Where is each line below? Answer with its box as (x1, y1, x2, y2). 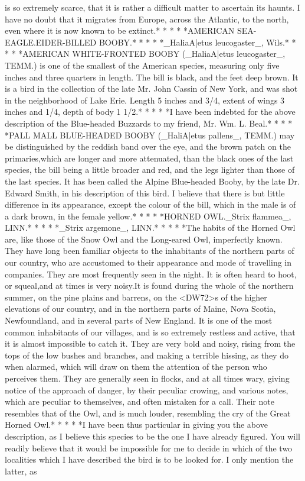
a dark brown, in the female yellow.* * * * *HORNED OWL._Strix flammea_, (5, 209, 291, 222)
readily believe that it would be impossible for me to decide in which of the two (5, 441, 293, 454)
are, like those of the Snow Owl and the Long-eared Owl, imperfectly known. (5, 233, 283, 245)
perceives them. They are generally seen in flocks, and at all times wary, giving (5, 372, 290, 384)
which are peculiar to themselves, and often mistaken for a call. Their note (5, 395, 274, 408)
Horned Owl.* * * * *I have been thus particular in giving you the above (5, 418, 268, 431)
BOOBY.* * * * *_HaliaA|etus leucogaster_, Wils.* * (99, 35, 296, 48)
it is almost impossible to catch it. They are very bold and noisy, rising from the (5, 337, 296, 350)
